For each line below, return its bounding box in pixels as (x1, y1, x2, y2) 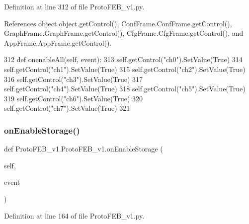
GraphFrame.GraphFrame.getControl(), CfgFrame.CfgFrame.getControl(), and (4, 28, 244, 38)
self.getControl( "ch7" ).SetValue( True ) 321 (4, 103, 130, 113)
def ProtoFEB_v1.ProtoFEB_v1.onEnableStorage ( (4, 144, 163, 154)
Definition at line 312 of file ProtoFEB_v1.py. (4, 1, 145, 11)
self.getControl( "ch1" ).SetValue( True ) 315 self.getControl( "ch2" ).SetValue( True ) (4, 64, 246, 74)
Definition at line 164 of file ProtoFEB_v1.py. (4, 210, 145, 221)
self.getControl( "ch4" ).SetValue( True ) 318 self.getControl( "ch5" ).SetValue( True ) (4, 83, 246, 94)
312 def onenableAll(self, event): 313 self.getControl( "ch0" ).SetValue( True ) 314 (4, 54, 243, 65)
